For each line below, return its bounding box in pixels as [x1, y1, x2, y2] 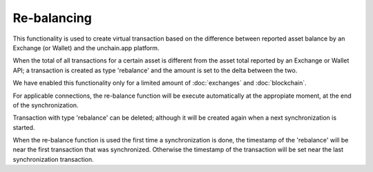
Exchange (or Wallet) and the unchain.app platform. [12, 43, 160, 52]
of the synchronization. [12, 100, 79, 109]
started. [12, 123, 35, 131]
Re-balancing [12, 10, 93, 25]
